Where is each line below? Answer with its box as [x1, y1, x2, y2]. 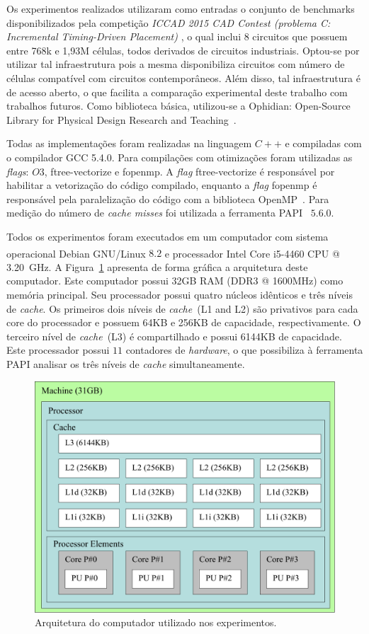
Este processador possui [6, 342, 110, 357]
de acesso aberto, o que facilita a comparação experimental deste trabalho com [6, 84, 348, 99]
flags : [6, 163, 29, 178]
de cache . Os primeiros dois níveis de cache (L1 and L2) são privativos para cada [6, 301, 358, 316]
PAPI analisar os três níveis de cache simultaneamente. [6, 356, 245, 371]
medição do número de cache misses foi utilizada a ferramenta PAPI [6, 205, 303, 220]
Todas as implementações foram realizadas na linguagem [6, 136, 252, 151]
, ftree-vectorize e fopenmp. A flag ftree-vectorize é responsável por [44, 163, 335, 178]
